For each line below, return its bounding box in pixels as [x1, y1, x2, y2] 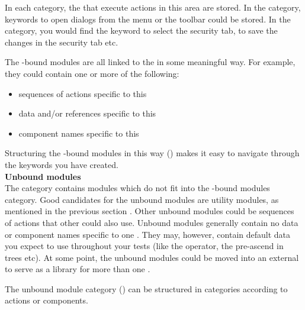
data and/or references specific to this [18, 107, 156, 120]
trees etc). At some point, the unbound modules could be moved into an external [5, 251, 299, 263]
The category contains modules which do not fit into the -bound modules [5, 182, 270, 194]
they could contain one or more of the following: [5, 67, 179, 79]
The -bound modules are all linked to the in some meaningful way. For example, [5, 56, 296, 68]
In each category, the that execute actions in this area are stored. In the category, [5, 1, 301, 13]
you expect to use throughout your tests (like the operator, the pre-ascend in [5, 240, 284, 252]
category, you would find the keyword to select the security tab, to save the [5, 24, 278, 37]
